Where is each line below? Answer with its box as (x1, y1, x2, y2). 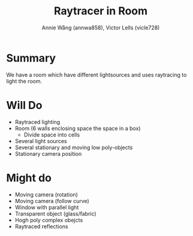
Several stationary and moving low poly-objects (14, 144, 133, 151)
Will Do (6, 98, 43, 112)
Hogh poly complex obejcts (14, 216, 83, 223)
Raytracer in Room (53, 4, 148, 18)
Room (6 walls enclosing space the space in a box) (14, 125, 141, 132)
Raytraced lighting (14, 118, 61, 125)
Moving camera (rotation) (14, 190, 78, 198)
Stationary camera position (14, 150, 82, 157)
